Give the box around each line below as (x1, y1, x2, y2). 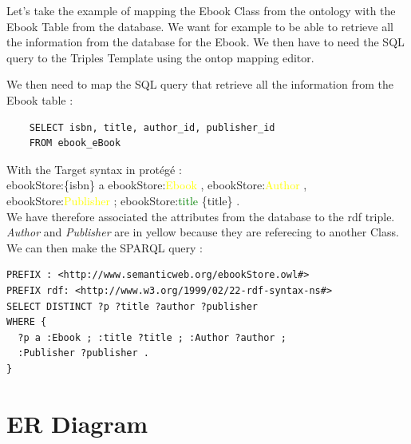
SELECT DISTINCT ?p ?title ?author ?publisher (6, 300, 258, 312)
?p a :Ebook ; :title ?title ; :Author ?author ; (18, 331, 287, 343)
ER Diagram (6, 406, 148, 439)
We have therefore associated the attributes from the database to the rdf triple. (6, 208, 395, 224)
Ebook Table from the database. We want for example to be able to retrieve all (6, 18, 393, 34)
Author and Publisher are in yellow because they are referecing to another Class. (6, 224, 399, 240)
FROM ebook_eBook (29, 137, 121, 149)
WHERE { (6, 316, 47, 328)
